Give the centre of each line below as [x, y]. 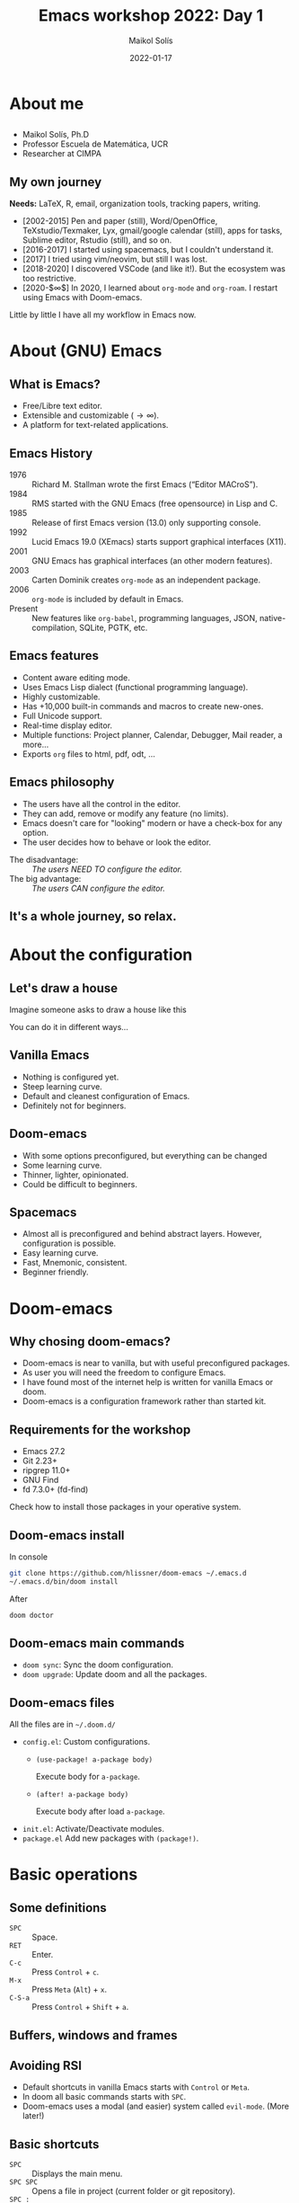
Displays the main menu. [77, 2174]
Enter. [43, 1955]
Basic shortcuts [54, 2144]
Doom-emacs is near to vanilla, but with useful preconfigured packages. [156, 1364]
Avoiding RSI [46, 2066]
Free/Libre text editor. [62, 406]
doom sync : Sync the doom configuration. [97, 1665]
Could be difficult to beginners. [79, 1184]
